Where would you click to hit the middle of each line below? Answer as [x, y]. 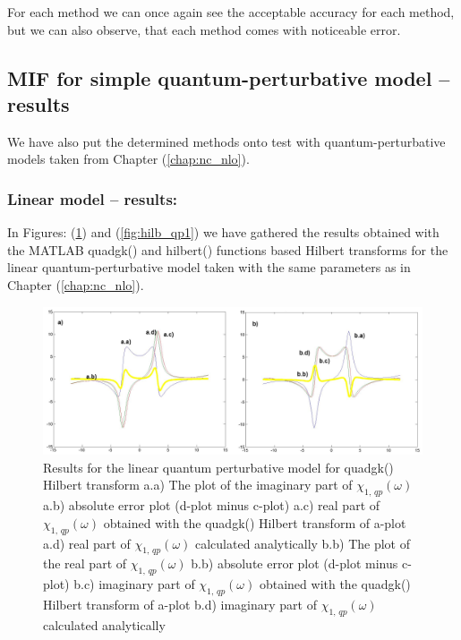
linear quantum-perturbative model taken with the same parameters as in [209, 267]
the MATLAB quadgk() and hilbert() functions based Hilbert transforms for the [228, 249]
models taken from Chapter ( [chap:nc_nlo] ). [128, 159]
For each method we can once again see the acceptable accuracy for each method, [231, 12]
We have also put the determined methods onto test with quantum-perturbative [226, 141]
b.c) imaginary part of [134, 584]
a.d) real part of [87, 543]
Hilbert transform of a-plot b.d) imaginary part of [180, 604]
